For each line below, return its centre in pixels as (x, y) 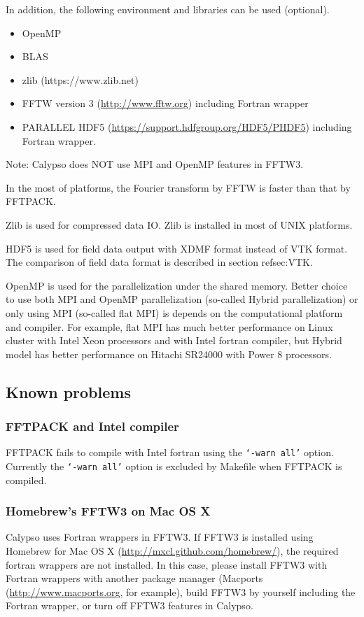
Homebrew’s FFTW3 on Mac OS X (108, 511)
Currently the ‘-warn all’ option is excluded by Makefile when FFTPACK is (174, 466)
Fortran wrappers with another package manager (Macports (134, 578)
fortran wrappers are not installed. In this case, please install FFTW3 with (167, 564)
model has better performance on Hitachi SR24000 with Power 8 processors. (169, 354)
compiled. (26, 480)
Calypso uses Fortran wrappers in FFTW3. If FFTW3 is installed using (160, 537)
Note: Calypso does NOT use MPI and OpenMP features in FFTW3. (155, 164)
